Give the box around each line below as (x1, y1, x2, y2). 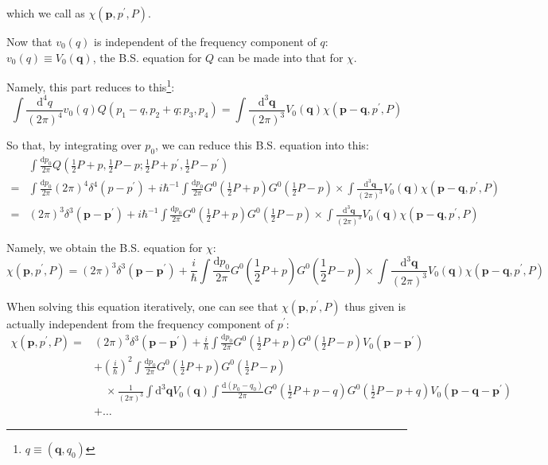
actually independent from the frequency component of (6, 315, 274, 331)
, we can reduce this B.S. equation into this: (155, 137, 369, 153)
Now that (6, 33, 52, 49)
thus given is (344, 297, 406, 314)
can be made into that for (217, 48, 344, 65)
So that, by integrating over (6, 137, 142, 153)
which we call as (6, 5, 85, 21)
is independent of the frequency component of (94, 33, 317, 49)
